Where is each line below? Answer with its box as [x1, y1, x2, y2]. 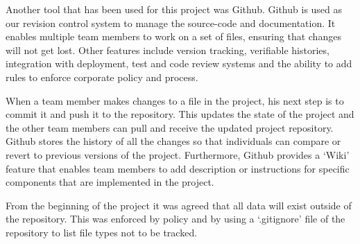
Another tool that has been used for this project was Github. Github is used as [6, 2, 343, 16]
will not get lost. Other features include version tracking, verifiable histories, [6, 42, 329, 57]
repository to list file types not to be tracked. [6, 225, 198, 239]
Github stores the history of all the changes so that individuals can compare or [6, 134, 341, 148]
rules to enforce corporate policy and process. [6, 69, 198, 84]
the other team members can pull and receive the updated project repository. [6, 120, 334, 134]
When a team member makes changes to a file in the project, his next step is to [6, 93, 344, 107]
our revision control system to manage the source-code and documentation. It [6, 15, 336, 30]
